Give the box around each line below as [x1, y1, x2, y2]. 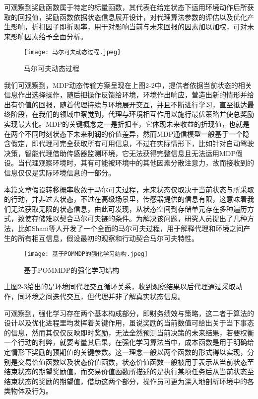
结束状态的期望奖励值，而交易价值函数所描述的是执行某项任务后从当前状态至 [4, 366, 254, 377]
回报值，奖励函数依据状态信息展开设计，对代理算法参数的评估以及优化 [17, 11, 247, 22]
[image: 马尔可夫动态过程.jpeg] [24, 49, 121, 56]
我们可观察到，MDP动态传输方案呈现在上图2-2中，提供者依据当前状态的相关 [4, 80, 252, 90]
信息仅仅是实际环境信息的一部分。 [4, 167, 115, 177]
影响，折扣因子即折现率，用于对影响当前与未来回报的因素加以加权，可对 [10, 21, 247, 32]
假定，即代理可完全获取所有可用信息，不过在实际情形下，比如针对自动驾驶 [10, 138, 254, 149]
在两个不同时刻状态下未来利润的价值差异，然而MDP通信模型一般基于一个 [4, 128, 243, 139]
